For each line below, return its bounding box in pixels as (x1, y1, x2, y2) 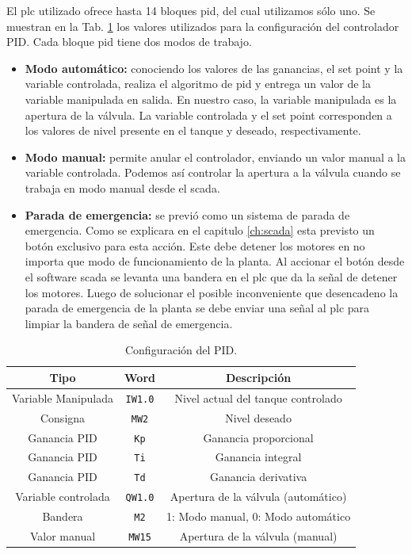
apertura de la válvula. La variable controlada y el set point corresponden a (25, 106, 392, 123)
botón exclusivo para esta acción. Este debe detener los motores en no (25, 237, 365, 254)
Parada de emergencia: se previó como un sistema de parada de (25, 206, 350, 223)
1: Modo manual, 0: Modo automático (166, 508, 351, 525)
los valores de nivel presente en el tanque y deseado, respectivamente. (25, 122, 361, 139)
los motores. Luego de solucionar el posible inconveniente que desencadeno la (25, 284, 399, 300)
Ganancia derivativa (209, 468, 307, 485)
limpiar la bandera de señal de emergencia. (25, 315, 233, 331)
